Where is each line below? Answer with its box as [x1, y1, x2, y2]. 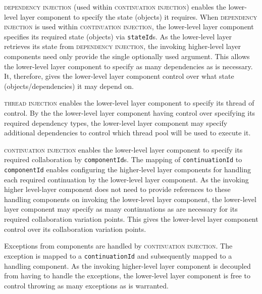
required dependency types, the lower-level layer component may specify [4, 117, 228, 128]
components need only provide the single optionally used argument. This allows [4, 51, 250, 62]
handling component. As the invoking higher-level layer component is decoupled [4, 260, 251, 271]
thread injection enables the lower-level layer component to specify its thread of [4, 97, 254, 108]
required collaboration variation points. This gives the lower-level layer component [4, 214, 258, 224]
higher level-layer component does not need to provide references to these [4, 184, 231, 194]
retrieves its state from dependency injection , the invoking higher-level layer [4, 41, 241, 52]
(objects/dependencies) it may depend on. [4, 80, 134, 91]
